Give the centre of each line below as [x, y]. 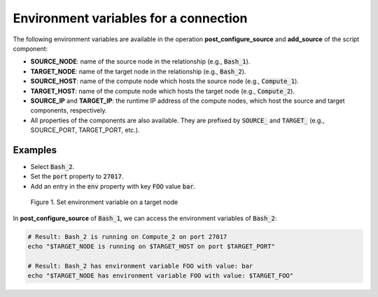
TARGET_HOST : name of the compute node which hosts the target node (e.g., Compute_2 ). [163, 91]
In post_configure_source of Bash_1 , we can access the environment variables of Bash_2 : [145, 218]
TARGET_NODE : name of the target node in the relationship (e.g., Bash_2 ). [138, 71]
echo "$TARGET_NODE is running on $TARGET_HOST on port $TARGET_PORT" [152, 246]
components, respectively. [69, 110]
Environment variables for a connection [130, 18]
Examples [35, 150]
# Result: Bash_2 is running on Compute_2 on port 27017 [127, 237]
